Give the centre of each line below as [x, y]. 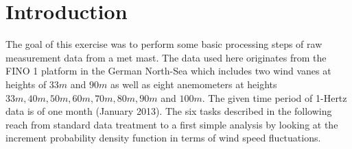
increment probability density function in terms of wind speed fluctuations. [163, 138]
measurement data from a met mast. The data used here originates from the [166, 57]
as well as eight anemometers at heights [194, 84]
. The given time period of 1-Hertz [274, 97]
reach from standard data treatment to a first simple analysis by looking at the [172, 124]
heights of [26, 84]
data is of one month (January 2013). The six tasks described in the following [169, 111]
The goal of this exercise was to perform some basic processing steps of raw [164, 44]
